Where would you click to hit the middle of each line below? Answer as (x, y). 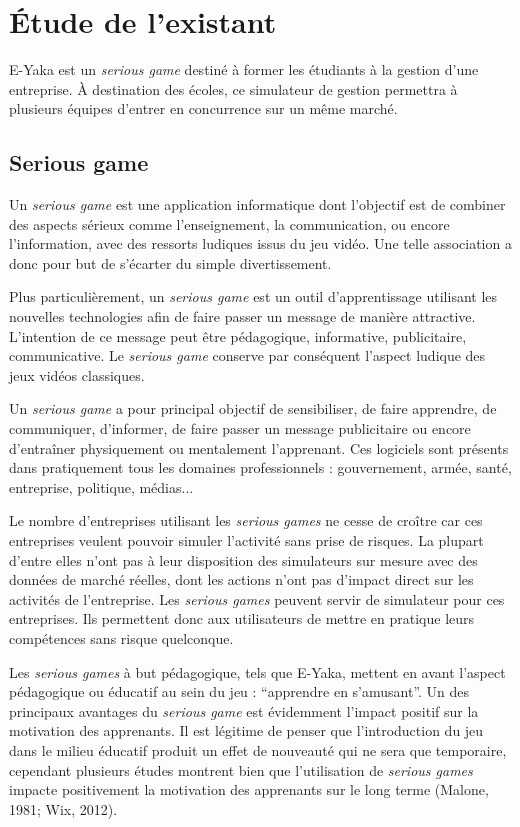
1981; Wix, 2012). (63, 808)
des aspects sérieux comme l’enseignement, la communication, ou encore (229, 223)
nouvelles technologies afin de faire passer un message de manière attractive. (242, 316)
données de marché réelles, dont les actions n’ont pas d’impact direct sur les (241, 579)
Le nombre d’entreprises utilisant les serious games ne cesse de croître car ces (246, 520)
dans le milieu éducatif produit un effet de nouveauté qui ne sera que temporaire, (258, 749)
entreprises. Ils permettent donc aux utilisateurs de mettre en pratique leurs (242, 618)
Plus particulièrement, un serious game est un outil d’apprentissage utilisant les (253, 296)
